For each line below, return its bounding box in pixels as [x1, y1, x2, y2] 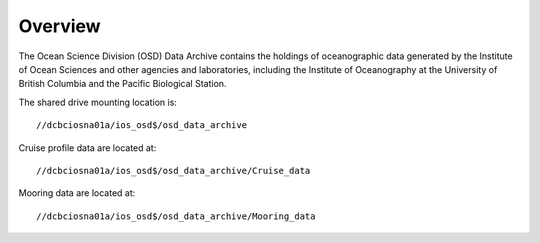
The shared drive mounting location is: [18, 96, 177, 108]
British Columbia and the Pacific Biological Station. [18, 78, 227, 90]
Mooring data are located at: [18, 187, 136, 199]
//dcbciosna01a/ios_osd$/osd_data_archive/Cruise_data [36, 165, 311, 176]
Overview [18, 15, 101, 37]
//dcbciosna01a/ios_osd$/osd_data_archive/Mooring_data [36, 210, 316, 222]
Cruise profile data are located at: [18, 141, 157, 154]
